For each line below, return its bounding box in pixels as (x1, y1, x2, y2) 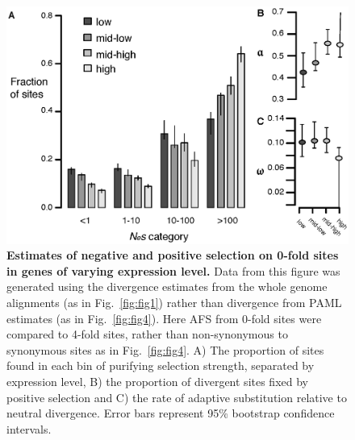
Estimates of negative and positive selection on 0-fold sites (6, 247, 339, 264)
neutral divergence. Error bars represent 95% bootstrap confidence (6, 405, 335, 421)
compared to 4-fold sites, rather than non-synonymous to (6, 326, 288, 342)
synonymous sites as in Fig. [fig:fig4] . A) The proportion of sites (6, 341, 324, 358)
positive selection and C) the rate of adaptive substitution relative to (6, 388, 347, 405)
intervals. (6, 420, 52, 437)
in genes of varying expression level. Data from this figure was (6, 262, 340, 279)
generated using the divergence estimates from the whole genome (6, 278, 328, 295)
